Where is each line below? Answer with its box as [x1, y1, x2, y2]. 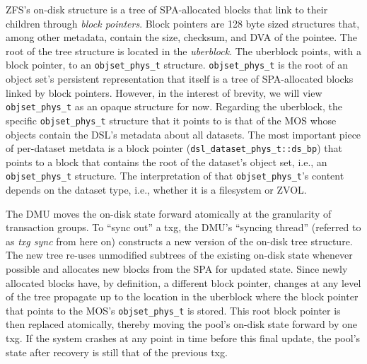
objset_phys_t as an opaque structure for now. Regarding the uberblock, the [6, 99, 342, 114]
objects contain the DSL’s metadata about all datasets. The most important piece [6, 127, 361, 141]
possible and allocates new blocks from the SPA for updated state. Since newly [6, 262, 348, 276]
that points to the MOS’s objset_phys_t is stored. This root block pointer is [6, 303, 341, 317]
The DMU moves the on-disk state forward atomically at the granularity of [6, 206, 332, 221]
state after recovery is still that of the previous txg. [6, 344, 228, 359]
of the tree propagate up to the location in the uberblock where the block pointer [6, 289, 359, 304]
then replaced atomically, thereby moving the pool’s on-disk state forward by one [6, 317, 358, 331]
